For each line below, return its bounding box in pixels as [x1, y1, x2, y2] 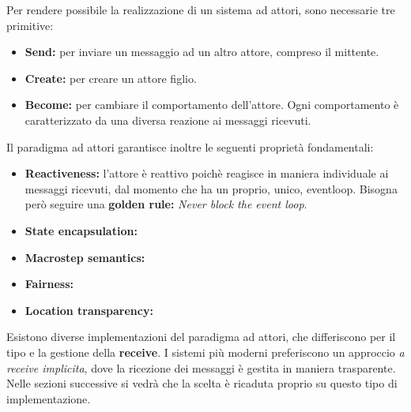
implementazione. [6, 390, 91, 406]
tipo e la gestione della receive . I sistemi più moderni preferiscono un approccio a [6, 343, 405, 360]
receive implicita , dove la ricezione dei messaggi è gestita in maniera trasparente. [6, 359, 396, 376]
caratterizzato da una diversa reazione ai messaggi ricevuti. [25, 111, 311, 128]
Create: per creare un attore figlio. [25, 69, 197, 86]
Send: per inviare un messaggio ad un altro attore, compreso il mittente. [25, 43, 379, 60]
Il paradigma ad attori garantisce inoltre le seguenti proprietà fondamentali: [6, 138, 374, 155]
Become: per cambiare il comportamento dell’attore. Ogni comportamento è [25, 96, 399, 113]
